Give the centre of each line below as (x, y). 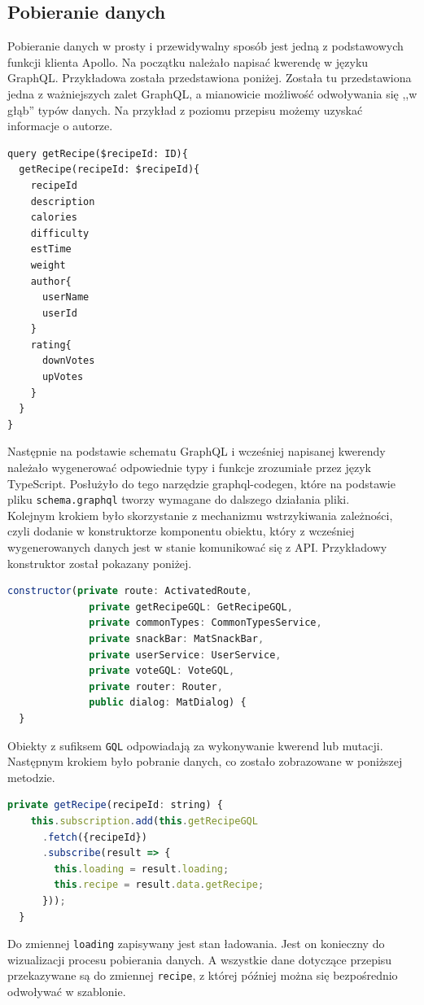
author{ (51, 281)
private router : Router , (156, 686)
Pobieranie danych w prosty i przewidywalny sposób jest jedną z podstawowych (205, 46)
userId (59, 313)
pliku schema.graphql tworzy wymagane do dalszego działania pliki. (179, 499)
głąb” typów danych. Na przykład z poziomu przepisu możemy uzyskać (185, 109)
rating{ (51, 345)
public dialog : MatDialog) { (168, 703)
